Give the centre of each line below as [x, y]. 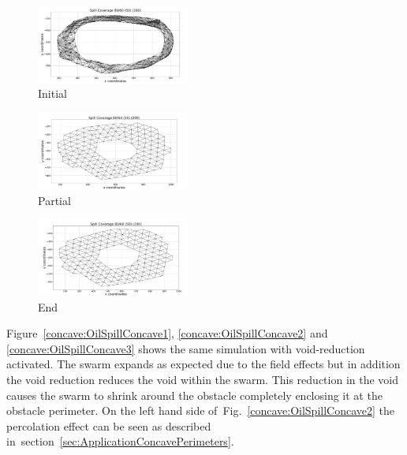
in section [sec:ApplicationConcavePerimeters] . [120, 441]
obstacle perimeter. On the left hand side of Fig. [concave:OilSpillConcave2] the [201, 410]
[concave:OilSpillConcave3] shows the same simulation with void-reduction [186, 348]
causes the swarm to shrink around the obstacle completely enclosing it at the [194, 395]
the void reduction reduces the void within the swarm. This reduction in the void [203, 379]
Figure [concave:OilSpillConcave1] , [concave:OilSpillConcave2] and [167, 333]
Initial [52, 93]
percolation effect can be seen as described [109, 425]
